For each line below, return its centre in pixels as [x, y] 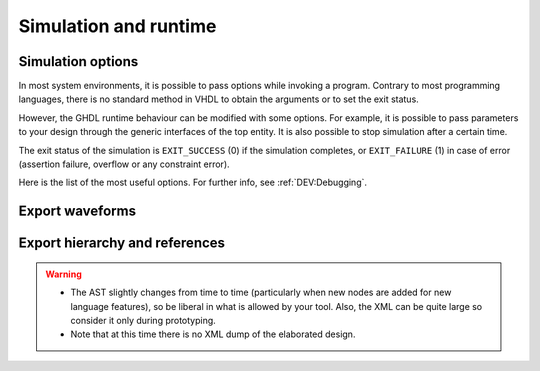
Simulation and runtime [117, 26]
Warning [63, 274]
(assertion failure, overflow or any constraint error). [124, 164]
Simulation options [78, 61]
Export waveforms [77, 211]
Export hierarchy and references [121, 243]
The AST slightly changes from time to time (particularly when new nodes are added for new [261, 292]
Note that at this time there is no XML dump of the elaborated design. [213, 334]
